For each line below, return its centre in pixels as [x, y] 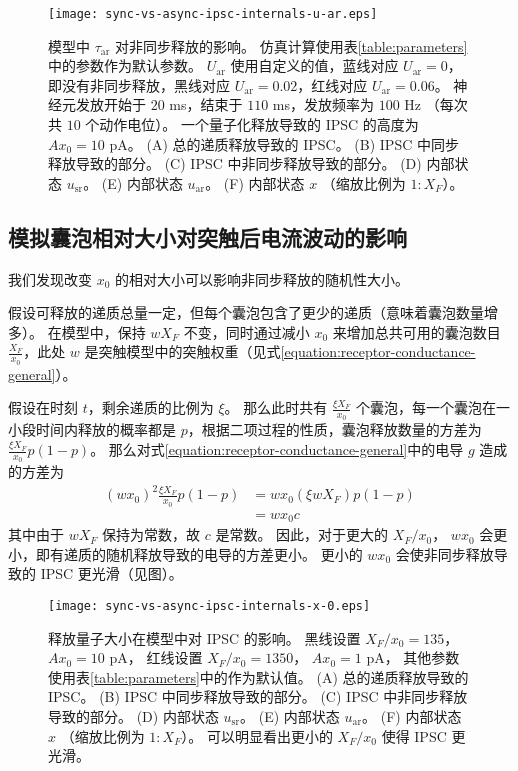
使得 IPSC [414, 735]
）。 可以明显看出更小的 [257, 735]
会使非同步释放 [444, 553]
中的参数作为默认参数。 [125, 65]
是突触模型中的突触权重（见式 [182, 351]
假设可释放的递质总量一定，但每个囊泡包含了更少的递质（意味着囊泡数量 [246, 312]
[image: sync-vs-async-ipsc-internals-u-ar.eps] [213, 14]
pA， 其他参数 [413, 657]
